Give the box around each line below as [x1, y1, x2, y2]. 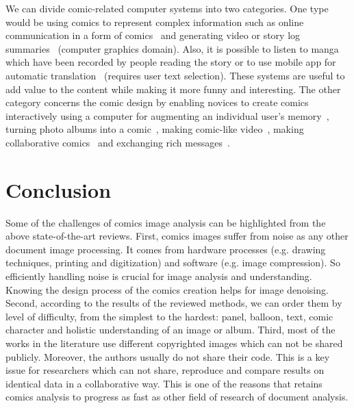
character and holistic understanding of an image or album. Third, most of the [5, 322, 336, 337]
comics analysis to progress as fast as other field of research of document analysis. [5, 390, 349, 404]
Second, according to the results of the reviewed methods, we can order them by [5, 296, 342, 310]
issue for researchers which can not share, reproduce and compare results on [5, 363, 325, 377]
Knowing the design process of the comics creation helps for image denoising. [5, 282, 329, 296]
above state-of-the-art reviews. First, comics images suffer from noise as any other [5, 229, 349, 243]
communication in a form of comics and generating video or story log [5, 28, 301, 42]
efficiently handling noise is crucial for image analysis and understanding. [5, 269, 312, 283]
